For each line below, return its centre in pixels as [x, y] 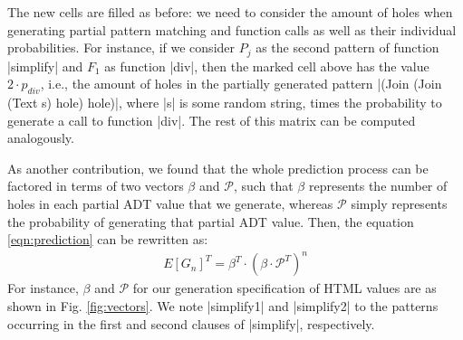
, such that [263, 186]
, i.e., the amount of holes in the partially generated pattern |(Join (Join [241, 84]
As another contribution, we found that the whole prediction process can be [218, 168]
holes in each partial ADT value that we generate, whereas [170, 203]
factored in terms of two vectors [96, 186]
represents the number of [378, 186]
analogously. [41, 138]
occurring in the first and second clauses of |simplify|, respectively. [191, 323]
